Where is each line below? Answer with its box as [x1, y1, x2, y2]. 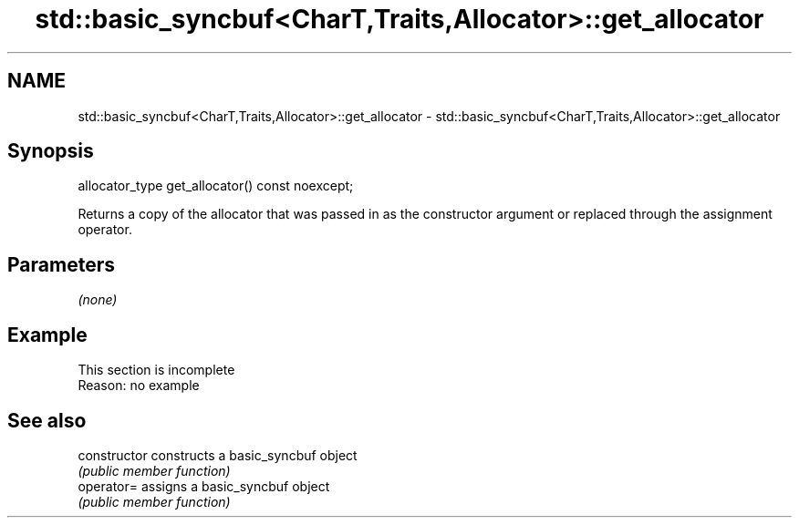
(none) [78, 292, 118, 308]
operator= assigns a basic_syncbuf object [78, 478, 330, 494]
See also [7, 408, 87, 432]
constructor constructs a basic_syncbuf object [78, 447, 358, 463]
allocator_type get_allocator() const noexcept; [78, 178, 354, 194]
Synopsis [7, 139, 94, 163]
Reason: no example [78, 377, 200, 394]
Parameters [7, 252, 115, 276]
